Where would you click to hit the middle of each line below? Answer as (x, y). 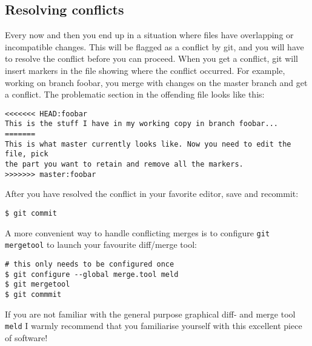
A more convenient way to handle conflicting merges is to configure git (138, 232)
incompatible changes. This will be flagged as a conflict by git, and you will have (154, 46)
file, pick (27, 154)
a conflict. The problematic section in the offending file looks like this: (135, 94)
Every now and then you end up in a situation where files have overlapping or (149, 35)
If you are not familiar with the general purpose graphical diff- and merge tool (150, 314)
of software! (26, 337)
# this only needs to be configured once (90, 264)
